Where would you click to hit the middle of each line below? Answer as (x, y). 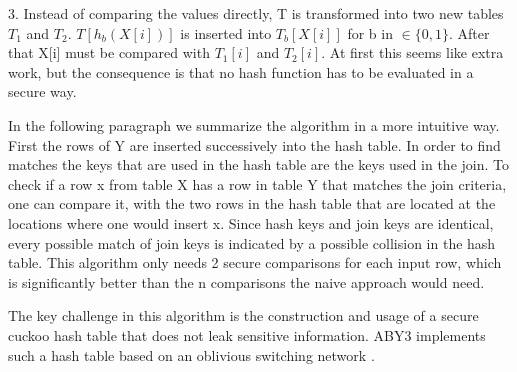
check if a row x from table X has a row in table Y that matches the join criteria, (257, 183)
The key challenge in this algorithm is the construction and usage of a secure (243, 315)
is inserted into (226, 32)
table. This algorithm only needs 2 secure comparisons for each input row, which (255, 262)
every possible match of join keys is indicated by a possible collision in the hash (252, 242)
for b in (370, 32)
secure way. (42, 91)
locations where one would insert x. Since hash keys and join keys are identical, (251, 222)
